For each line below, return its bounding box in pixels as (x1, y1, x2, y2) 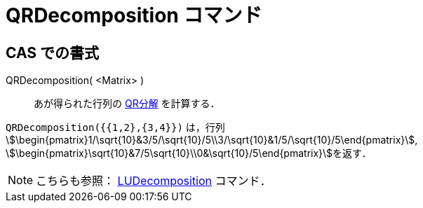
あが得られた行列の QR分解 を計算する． (34, 97, 220, 110)
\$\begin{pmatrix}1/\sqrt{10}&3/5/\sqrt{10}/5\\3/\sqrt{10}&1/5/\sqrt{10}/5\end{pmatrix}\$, (6, 134, 418, 146)
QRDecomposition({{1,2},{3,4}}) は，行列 (6, 121, 225, 134)
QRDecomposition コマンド (6, 4, 262, 27)
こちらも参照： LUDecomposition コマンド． (36, 174, 271, 188)
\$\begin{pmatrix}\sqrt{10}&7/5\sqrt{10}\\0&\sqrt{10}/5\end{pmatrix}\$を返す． (6, 147, 372, 160)
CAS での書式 (6, 43, 100, 62)
